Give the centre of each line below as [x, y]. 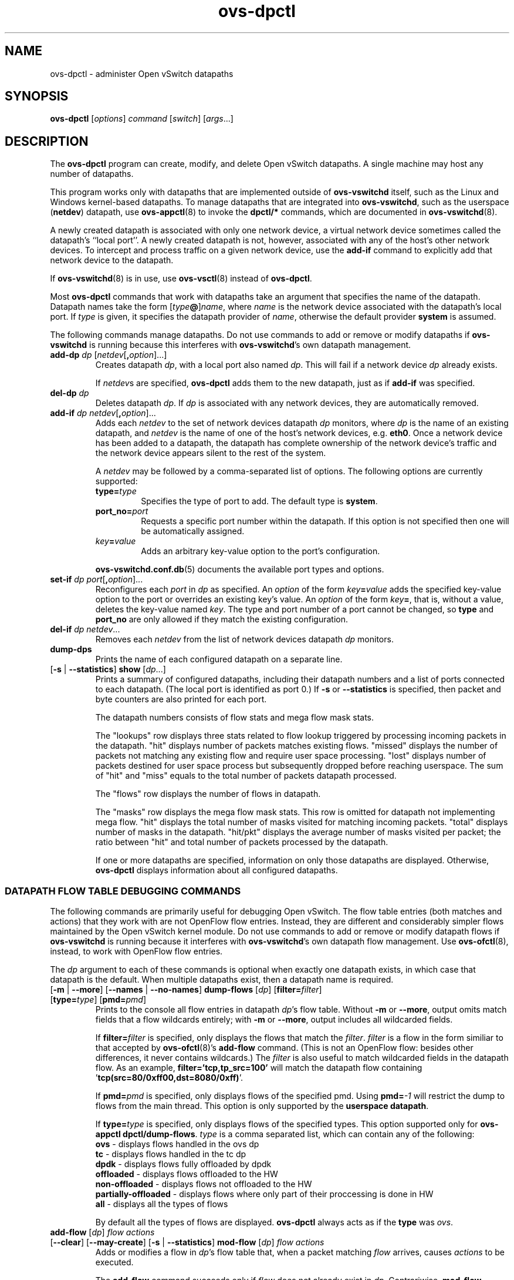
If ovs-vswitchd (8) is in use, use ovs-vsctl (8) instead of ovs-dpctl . [181, 279]
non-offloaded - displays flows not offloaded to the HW [204, 1184]
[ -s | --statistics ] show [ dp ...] [108, 669]
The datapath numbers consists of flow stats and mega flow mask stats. [235, 718]
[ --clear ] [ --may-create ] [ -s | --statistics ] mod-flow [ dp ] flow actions [187, 1242]
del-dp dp [70, 393]
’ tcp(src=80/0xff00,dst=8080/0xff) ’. [169, 1078]
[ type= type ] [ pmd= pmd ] [98, 1000]
